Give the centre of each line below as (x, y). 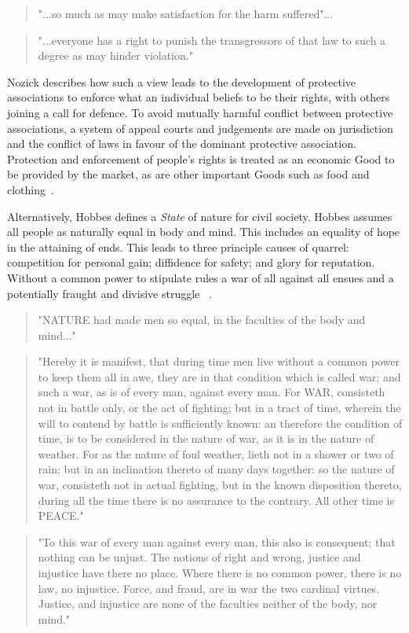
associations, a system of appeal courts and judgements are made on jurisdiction (200, 128)
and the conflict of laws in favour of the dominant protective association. (182, 144)
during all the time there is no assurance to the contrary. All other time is (216, 500)
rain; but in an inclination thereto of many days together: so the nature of (216, 469)
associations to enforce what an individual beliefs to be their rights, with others (199, 97)
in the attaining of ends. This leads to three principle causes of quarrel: (178, 247)
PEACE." (61, 515)
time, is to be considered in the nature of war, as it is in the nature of (206, 438)
